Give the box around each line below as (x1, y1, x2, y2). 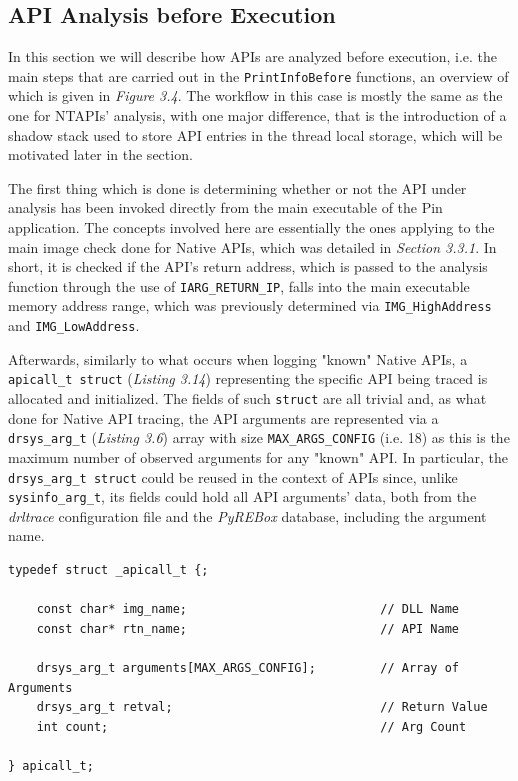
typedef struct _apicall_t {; (8, 563, 209, 578)
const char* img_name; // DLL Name (36, 602, 460, 617)
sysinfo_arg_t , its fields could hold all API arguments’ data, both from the (8, 486, 477, 507)
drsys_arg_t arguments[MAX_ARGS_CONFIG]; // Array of (36, 660, 460, 675)
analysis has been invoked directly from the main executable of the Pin (8, 197, 443, 218)
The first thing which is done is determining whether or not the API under (8, 177, 467, 198)
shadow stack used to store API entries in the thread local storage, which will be (8, 124, 503, 145)
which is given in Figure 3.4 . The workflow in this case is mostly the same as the (8, 85, 503, 106)
